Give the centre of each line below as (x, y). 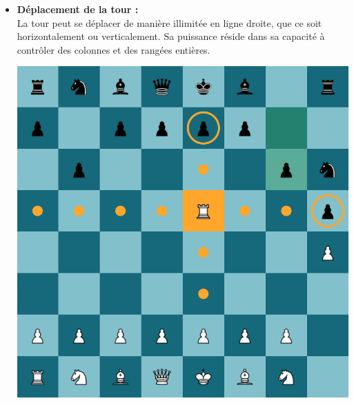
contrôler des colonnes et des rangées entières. (114, 49)
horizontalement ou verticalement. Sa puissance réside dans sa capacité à (171, 36)
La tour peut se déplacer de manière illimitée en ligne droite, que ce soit (169, 22)
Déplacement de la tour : (78, 9)
